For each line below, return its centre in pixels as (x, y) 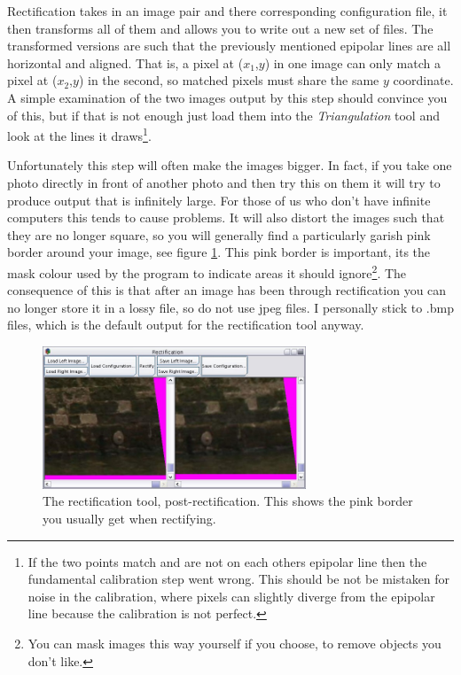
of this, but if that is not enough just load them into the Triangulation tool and (223, 115)
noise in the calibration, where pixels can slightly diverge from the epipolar (231, 596)
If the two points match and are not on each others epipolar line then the (227, 561)
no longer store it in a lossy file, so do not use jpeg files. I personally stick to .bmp (230, 307)
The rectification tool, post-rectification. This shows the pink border (228, 501)
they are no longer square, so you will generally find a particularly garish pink (219, 234)
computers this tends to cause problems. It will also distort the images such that (226, 217)
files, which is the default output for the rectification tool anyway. (186, 325)
